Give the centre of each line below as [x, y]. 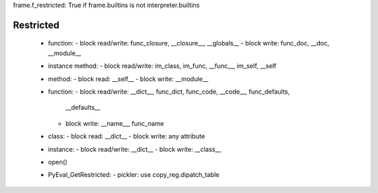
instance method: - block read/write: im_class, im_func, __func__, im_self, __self [162, 66]
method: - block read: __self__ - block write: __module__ [128, 79]
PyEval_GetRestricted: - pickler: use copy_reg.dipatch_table [134, 175]
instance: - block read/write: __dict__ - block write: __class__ [134, 149]
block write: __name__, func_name [115, 123]
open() [58, 162]
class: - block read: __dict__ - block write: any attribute [127, 136]
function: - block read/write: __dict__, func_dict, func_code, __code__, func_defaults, [169, 92]
